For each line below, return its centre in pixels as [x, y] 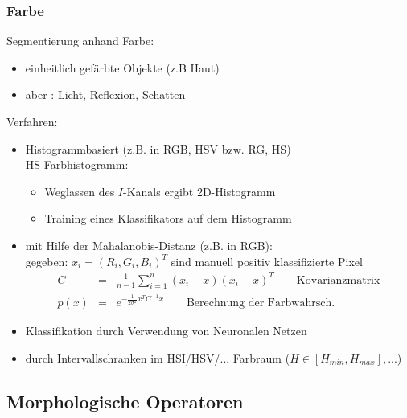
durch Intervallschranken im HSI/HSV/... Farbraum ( [158, 357]
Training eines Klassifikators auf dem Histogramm [168, 218]
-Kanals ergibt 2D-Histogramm [199, 191]
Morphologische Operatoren [125, 401]
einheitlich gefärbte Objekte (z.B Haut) [122, 67]
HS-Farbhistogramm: [77, 164]
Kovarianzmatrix [338, 280]
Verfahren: [32, 121]
